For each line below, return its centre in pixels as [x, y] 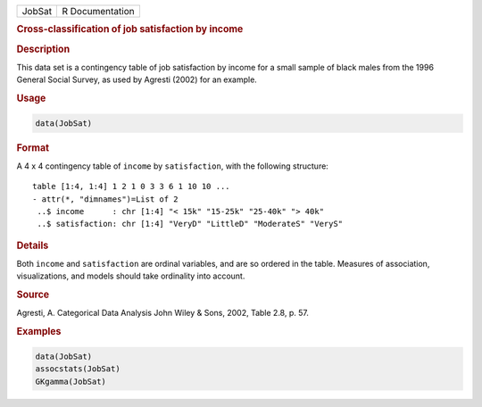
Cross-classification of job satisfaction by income [130, 29]
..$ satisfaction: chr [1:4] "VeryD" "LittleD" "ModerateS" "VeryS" [190, 224]
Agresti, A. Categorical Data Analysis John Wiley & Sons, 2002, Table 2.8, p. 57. [163, 313]
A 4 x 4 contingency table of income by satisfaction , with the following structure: [173, 166]
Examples [39, 332]
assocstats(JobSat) [78, 369]
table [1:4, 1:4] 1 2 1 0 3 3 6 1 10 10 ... [132, 187]
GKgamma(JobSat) [71, 381]
